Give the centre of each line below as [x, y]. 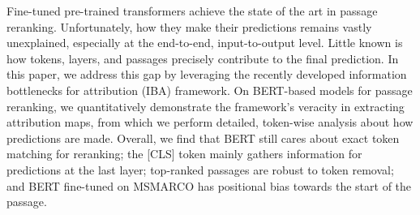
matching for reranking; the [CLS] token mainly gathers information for [184, 154]
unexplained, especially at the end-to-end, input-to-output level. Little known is [205, 43]
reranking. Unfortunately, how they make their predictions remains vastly [189, 26]
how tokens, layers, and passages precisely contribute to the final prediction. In [203, 58]
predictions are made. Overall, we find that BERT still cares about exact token [203, 138]
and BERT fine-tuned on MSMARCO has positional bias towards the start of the [209, 185]
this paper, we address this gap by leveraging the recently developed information [207, 74]
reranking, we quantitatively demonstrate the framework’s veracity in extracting [206, 106]
